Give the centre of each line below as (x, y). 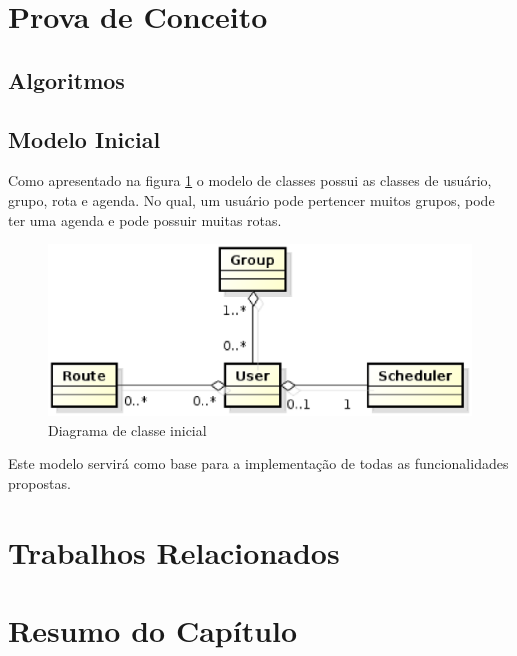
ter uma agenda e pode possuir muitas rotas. (145, 219)
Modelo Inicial (84, 138)
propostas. (39, 482)
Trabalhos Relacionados (174, 551)
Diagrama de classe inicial (127, 429)
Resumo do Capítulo (153, 629)
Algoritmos (66, 79)
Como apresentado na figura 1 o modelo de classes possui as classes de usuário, (250, 180)
